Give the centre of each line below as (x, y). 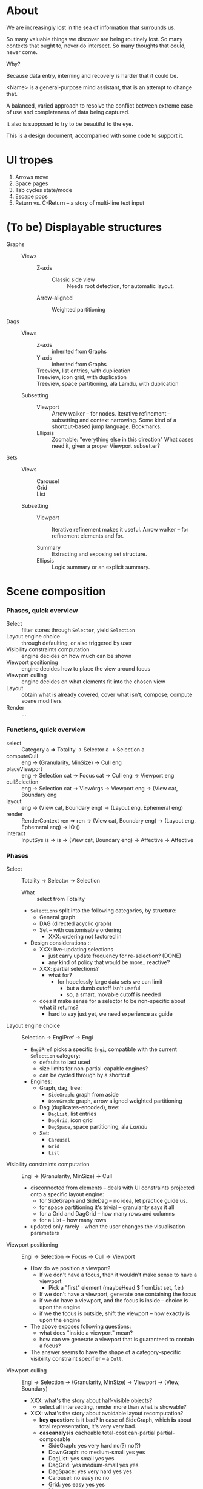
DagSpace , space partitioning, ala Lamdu (98, 1126)
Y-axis (45, 358)
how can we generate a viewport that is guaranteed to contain (117, 1339)
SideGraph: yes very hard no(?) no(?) (95, 1445)
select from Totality (61, 899)
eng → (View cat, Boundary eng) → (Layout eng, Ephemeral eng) (102, 807)
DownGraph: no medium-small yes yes (97, 1452)
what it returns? (59, 1007)
